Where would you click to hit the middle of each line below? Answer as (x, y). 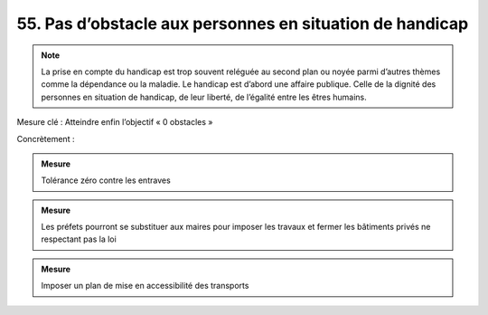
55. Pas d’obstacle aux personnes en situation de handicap (243, 24)
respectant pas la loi (79, 239)
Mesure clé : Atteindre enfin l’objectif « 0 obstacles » (115, 122)
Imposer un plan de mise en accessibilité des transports (145, 286)
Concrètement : (46, 138)
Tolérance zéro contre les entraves (106, 180)
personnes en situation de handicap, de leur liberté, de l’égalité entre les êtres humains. (204, 97)
